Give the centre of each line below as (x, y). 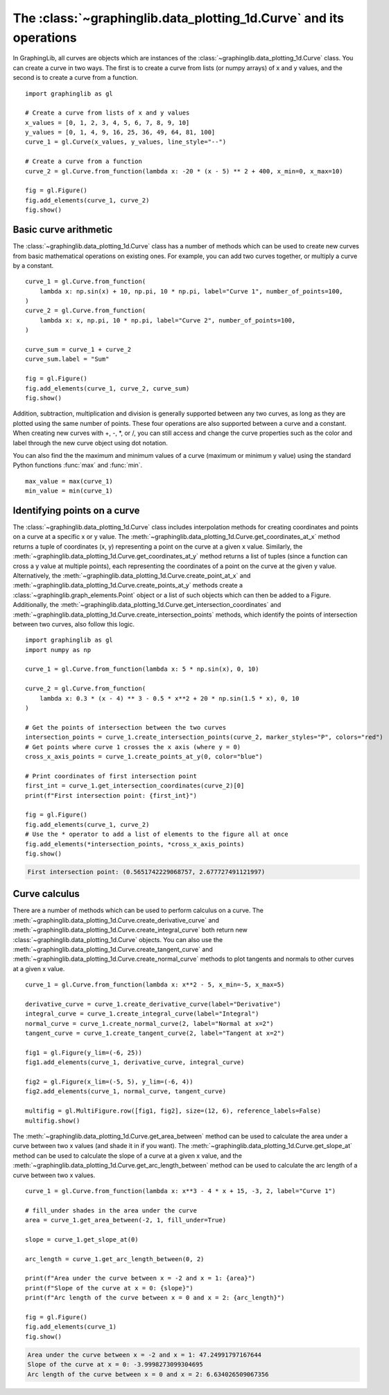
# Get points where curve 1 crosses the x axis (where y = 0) (133, 747)
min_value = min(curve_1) (69, 491)
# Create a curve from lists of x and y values (107, 113)
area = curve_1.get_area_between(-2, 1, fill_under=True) (126, 1220)
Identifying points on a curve (76, 510)
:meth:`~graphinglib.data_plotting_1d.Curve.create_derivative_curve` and (116, 920)
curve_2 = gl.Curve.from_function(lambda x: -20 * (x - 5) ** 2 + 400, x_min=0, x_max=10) (184, 171)
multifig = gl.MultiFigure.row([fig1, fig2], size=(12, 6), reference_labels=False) (173, 1111)
